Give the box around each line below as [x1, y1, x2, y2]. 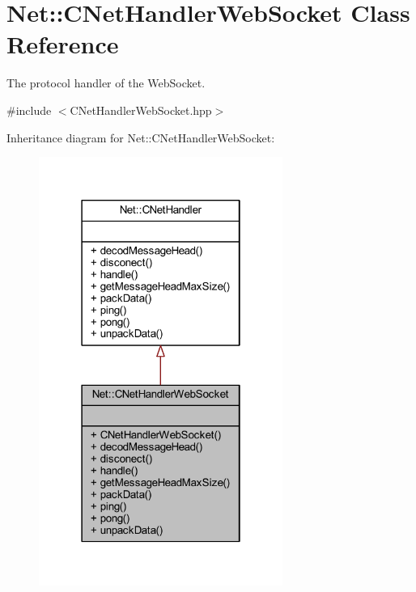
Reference [6, 27, 119, 61]
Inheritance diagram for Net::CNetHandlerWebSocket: [6, 129, 275, 146]
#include [6, 101, 52, 118]
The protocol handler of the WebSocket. [6, 74, 206, 91]
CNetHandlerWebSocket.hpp [70, 101, 212, 118]
